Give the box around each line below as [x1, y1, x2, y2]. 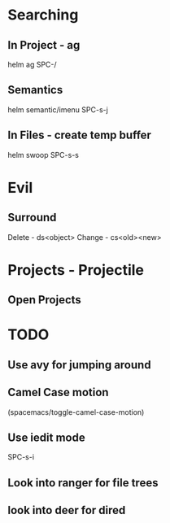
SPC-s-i [7, 452, 34, 462]
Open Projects [7, 293, 82, 307]
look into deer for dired [7, 503, 126, 517]
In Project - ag [7, 38, 81, 52]
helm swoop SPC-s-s [7, 150, 79, 159]
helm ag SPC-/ [7, 59, 58, 69]
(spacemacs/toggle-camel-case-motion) [7, 407, 145, 416]
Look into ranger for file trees [7, 476, 159, 490]
